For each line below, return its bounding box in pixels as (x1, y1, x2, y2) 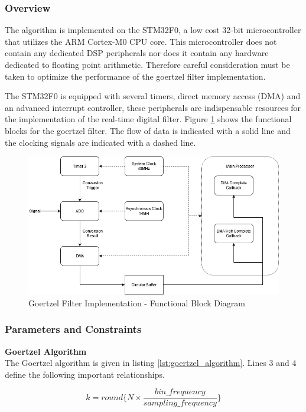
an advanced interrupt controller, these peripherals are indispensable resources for (5, 101, 301, 113)
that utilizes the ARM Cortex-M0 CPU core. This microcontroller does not (5, 35, 277, 47)
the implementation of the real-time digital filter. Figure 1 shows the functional (5, 113, 292, 125)
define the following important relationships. (5, 368, 165, 380)
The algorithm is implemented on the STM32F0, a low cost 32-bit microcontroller (5, 24, 301, 36)
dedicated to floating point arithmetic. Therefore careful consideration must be (5, 58, 290, 70)
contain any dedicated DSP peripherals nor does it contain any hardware (5, 47, 269, 59)
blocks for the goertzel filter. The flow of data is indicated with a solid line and (5, 124, 291, 136)
